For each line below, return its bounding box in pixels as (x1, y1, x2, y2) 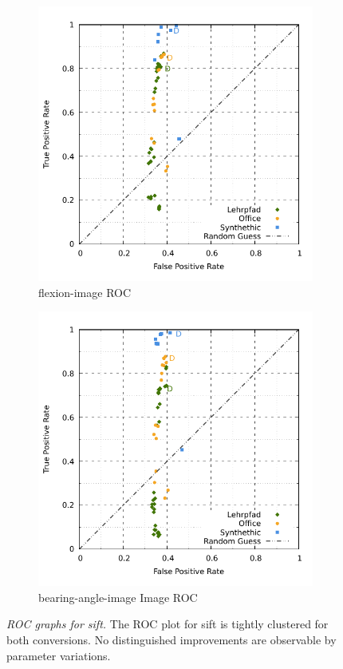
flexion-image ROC (38, 283, 132, 300)
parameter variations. (6, 647, 111, 663)
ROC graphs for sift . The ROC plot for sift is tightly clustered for (6, 616, 329, 632)
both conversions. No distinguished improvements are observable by (6, 631, 337, 647)
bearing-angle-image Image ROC (38, 588, 198, 605)
